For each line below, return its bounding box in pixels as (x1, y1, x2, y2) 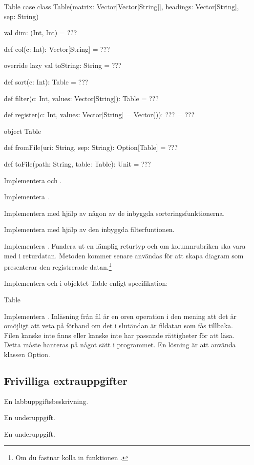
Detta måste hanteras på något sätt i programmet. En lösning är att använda (4, 339, 236, 350)
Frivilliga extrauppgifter (4, 373, 127, 388)
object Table (4, 126, 41, 136)
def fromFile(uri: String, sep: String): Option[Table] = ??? (4, 142, 178, 152)
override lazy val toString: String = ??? (4, 60, 122, 70)
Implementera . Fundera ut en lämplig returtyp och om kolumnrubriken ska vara (4, 240, 246, 251)
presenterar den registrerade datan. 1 (4, 260, 112, 272)
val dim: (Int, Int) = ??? (4, 27, 77, 38)
